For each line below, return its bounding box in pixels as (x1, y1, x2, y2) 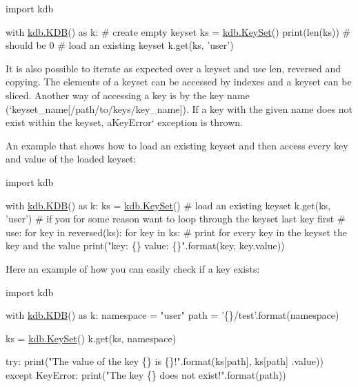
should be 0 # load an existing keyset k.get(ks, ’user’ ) (6, 38, 234, 52)
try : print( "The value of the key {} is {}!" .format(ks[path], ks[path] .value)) (6, 354, 324, 368)
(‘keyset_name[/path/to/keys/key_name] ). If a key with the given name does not (6, 101, 353, 116)
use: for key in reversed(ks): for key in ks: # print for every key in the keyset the (6, 224, 347, 239)
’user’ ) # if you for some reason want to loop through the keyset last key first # (6, 211, 346, 226)
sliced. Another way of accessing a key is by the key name (6, 87, 250, 102)
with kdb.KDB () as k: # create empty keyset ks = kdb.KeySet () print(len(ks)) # (6, 24, 351, 39)
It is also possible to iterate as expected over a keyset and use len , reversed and (6, 61, 341, 75)
